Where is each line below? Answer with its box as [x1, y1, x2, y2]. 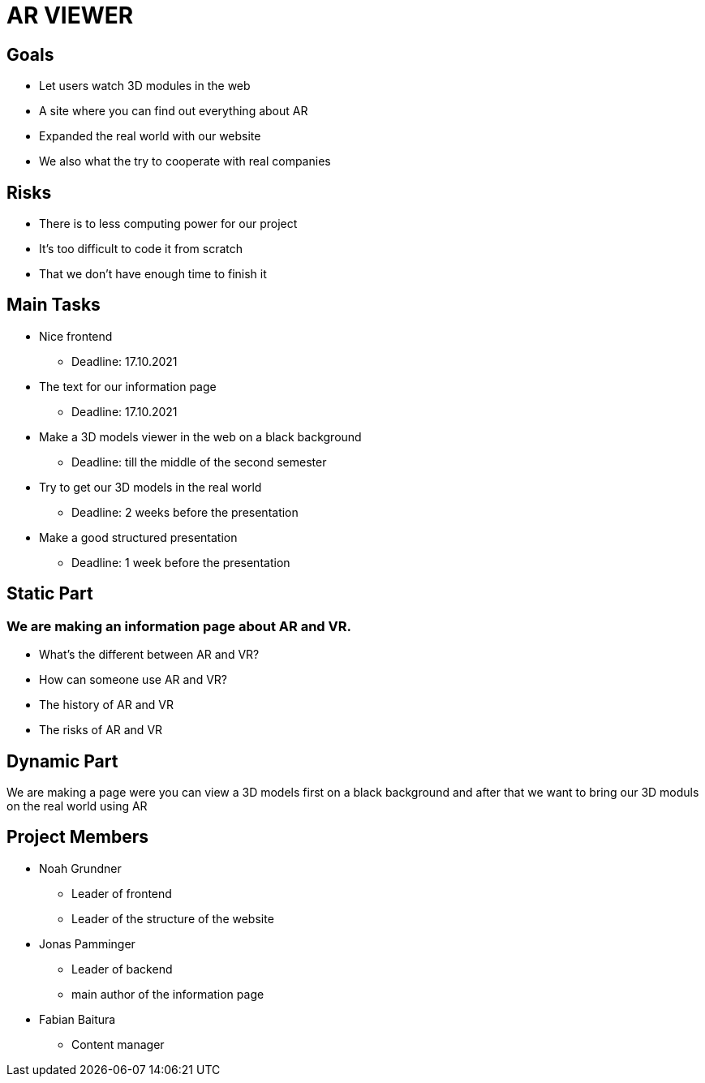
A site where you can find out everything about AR [39, 104, 308, 118]
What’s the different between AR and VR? [39, 647, 260, 662]
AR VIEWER [6, 2, 134, 29]
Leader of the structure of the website [71, 911, 274, 926]
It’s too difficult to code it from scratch [39, 242, 243, 256]
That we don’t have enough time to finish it [39, 267, 267, 281]
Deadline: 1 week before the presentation [71, 555, 290, 569]
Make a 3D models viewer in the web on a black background [39, 429, 362, 444]
